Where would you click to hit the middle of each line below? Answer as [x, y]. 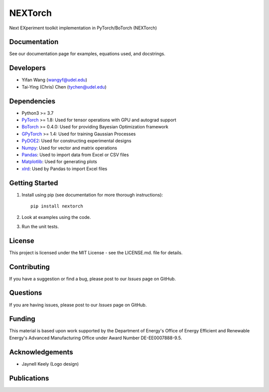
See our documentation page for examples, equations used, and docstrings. [87, 54]
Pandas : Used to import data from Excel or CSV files [75, 155]
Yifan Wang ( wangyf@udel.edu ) [54, 80]
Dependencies [32, 101]
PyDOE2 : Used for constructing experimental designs [76, 141]
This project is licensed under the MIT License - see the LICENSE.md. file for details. [96, 252]
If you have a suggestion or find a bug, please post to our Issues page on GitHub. [93, 279]
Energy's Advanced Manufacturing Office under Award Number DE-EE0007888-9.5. [96, 338]
